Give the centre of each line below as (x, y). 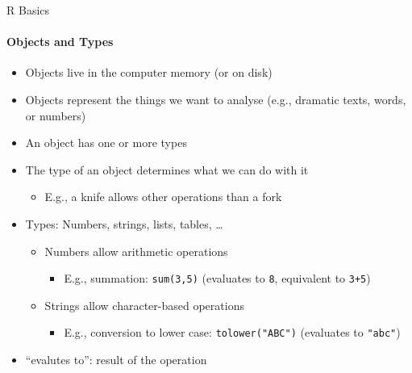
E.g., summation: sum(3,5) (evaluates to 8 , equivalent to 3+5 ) (217, 278)
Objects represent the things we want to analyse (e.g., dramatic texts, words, (216, 99)
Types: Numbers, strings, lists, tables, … (124, 223)
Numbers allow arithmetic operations (136, 251)
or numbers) (56, 115)
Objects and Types (60, 42)
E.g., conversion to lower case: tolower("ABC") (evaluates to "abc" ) (232, 332)
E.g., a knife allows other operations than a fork (163, 197)
